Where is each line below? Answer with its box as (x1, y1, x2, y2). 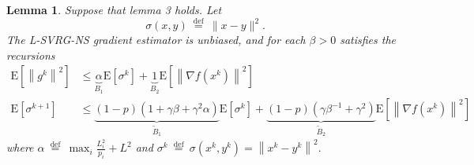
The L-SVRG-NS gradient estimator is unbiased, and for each (6, 31, 306, 48)
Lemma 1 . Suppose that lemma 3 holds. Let (6, 2, 222, 17)
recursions (6, 46, 55, 63)
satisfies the (340, 31, 397, 48)
